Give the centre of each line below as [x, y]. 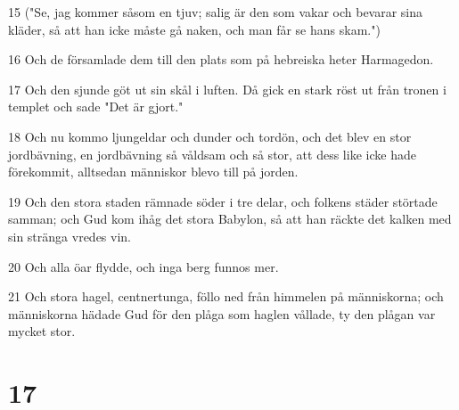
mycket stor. [42, 331]
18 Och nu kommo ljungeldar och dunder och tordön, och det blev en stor [210, 136]
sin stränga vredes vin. [70, 236]
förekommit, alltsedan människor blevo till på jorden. [153, 172]
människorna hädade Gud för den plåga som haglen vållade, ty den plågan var [222, 313]
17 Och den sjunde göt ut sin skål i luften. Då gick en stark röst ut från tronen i [227, 89]
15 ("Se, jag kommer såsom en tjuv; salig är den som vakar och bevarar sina [216, 12]
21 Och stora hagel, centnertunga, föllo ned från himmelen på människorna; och [226, 296]
